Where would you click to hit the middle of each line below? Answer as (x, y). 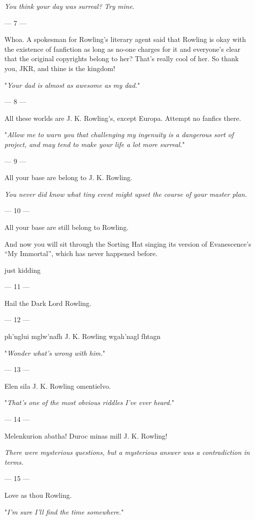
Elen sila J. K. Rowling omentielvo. (58, 386)
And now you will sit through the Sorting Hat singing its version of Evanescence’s (128, 243)
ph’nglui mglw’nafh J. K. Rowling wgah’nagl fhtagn (83, 336)
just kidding (23, 270)
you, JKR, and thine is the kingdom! (60, 68)
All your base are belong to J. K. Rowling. (68, 177)
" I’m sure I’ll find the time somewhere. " (64, 511)
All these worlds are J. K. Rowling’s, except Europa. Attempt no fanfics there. (123, 118)
